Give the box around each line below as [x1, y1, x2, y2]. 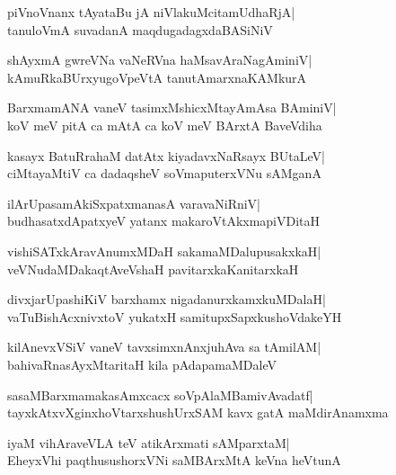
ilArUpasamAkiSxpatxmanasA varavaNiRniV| [7, 193, 261, 212]
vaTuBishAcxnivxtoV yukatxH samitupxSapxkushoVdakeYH [7, 307, 342, 326]
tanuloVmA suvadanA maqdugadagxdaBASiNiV [7, 20, 273, 39]
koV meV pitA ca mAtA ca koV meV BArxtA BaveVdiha [7, 115, 322, 134]
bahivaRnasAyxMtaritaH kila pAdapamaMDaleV [7, 354, 277, 373]
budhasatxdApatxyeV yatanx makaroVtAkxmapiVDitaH [7, 211, 321, 230]
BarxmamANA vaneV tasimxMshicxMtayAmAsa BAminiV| [7, 98, 337, 117]
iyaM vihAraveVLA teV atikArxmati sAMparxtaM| [7, 433, 290, 452]
